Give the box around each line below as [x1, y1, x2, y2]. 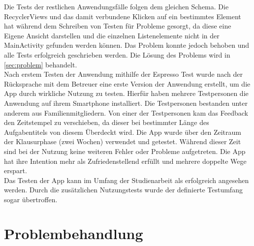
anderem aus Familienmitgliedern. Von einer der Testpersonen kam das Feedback [4, 107, 248, 118]
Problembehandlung [4, 223, 143, 243]
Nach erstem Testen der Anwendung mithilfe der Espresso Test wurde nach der [4, 69, 243, 79]
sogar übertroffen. [4, 194, 58, 204]
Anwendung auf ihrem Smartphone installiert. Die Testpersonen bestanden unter [4, 97, 248, 108]
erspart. [4, 165, 27, 176]
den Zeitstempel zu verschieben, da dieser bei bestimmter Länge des [4, 117, 209, 127]
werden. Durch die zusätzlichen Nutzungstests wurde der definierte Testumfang [4, 184, 243, 195]
